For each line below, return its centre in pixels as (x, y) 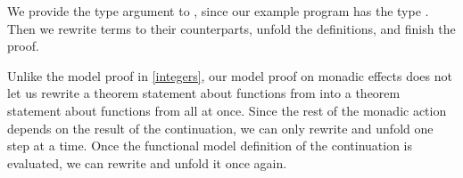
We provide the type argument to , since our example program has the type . (218, 11)
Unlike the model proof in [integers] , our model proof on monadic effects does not (230, 75)
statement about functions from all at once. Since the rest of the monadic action (227, 110)
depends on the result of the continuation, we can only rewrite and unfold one (220, 128)
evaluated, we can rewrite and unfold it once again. (147, 162)
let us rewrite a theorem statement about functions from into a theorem (204, 93)
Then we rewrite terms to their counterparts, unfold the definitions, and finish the (231, 28)
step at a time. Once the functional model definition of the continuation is (210, 146)
